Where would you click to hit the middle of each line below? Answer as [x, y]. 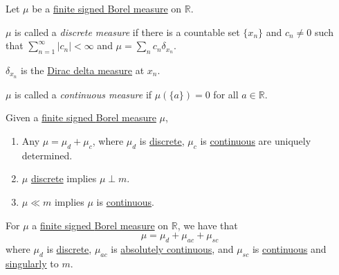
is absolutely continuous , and [172, 249]
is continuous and [289, 249]
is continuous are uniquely [256, 141]
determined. [47, 155]
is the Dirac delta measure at [83, 70]
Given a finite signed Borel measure [81, 117]
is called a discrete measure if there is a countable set [127, 32]
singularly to [32, 263]
